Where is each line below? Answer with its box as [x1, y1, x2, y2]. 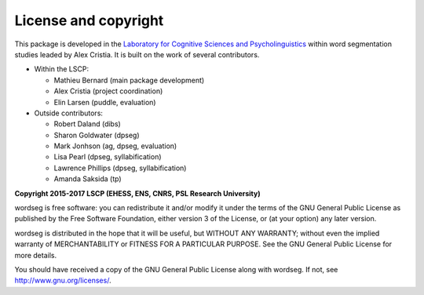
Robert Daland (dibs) [53, 119, 121, 129]
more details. [14, 250, 57, 260]
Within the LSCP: [34, 64, 90, 74]
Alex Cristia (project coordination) [53, 86, 163, 96]
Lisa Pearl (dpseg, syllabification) [53, 152, 162, 162]
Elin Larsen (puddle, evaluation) [53, 97, 156, 107]
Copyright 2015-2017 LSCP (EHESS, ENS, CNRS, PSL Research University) [14, 188, 261, 198]
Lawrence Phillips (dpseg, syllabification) [53, 163, 187, 173]
